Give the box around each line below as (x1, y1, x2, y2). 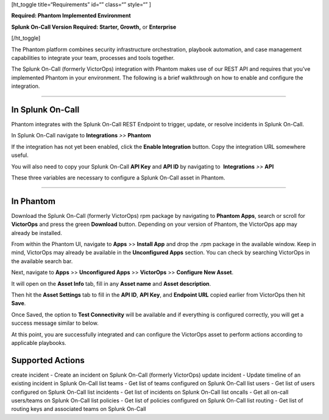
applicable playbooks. (11, 339, 66, 346)
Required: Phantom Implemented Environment (11, 12, 131, 20)
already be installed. (11, 229, 62, 236)
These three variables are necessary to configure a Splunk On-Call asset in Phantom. (11, 174, 225, 181)
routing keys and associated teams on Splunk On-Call (11, 405, 146, 413)
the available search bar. (11, 257, 73, 265)
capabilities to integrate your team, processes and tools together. (11, 54, 175, 61)
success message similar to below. (11, 319, 99, 327)
